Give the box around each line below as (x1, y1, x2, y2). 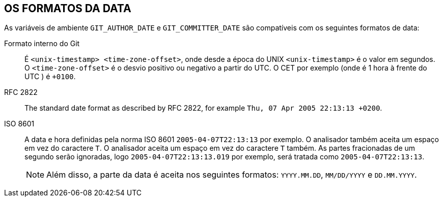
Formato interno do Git (4, 39, 80, 48)
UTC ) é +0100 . (24, 72, 76, 81)
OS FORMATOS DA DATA (4, 2, 131, 15)
